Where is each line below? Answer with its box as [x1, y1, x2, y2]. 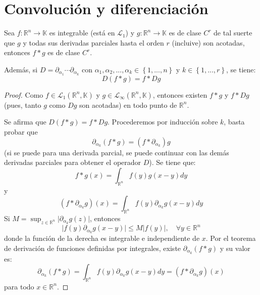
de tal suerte [214, 27, 252, 38]
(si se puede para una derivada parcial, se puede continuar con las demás [4, 147, 229, 157]
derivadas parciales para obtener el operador [4, 157, 141, 167]
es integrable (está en [49, 27, 115, 38]
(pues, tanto [4, 99, 41, 110]
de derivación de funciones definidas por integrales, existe [4, 242, 181, 253]
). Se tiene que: [149, 157, 196, 167]
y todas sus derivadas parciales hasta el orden [23, 37, 164, 48]
